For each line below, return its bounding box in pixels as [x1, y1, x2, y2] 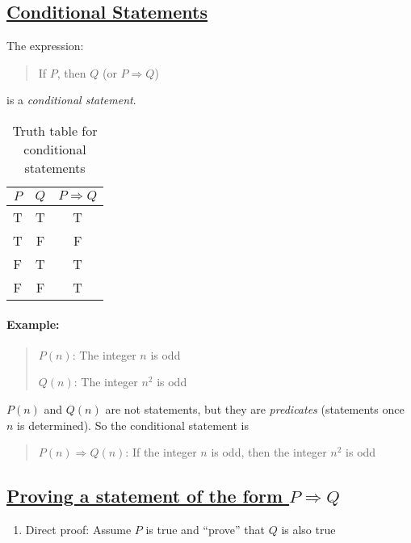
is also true [281, 520, 336, 537]
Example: [6, 315, 60, 332]
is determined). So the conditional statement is [17, 416, 249, 433]
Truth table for [12, 120, 98, 140]
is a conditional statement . [6, 91, 136, 108]
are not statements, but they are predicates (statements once [105, 400, 405, 417]
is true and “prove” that [145, 520, 265, 537]
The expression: [6, 37, 84, 54]
